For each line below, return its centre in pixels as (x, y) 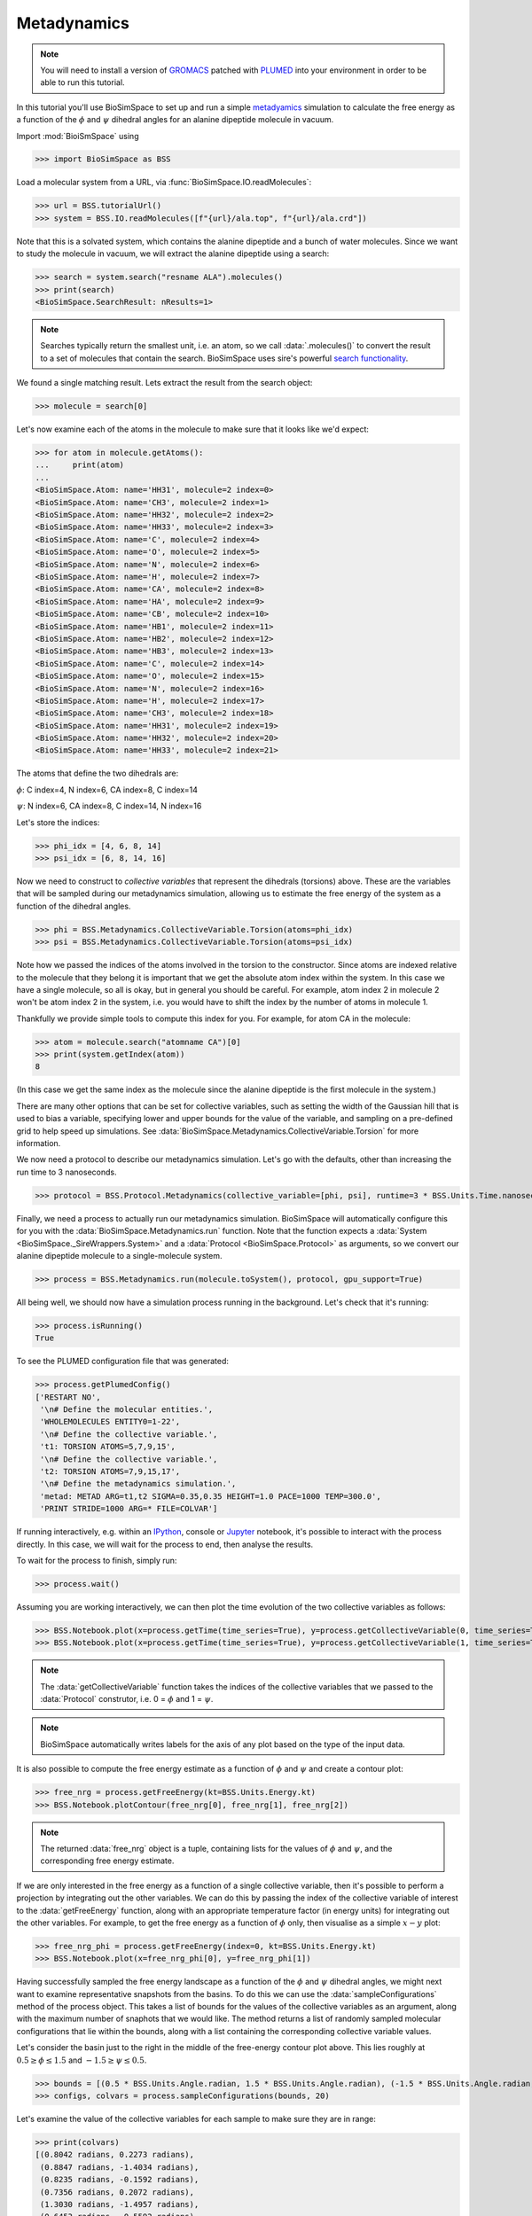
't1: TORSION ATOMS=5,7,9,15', (108, 1447)
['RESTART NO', (68, 1397)
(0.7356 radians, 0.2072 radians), (117, 2192)
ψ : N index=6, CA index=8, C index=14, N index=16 (109, 806)
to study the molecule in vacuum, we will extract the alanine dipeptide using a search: (173, 254)
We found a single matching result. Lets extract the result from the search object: (164, 383)
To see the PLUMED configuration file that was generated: (123, 1362)
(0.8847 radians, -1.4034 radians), (120, 2167)
